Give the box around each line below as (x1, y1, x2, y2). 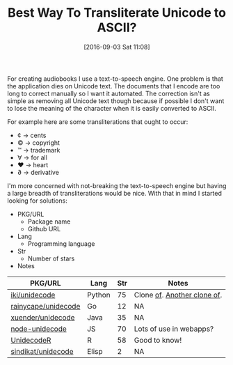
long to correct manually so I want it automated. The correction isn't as (7, 89, 210, 98)
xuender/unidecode (10, 312, 75, 322)
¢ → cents (17, 131, 47, 139)
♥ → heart (17, 160, 49, 169)
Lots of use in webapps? (134, 324, 214, 334)
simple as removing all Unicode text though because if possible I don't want (7, 96, 225, 105)
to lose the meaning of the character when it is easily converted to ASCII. (7, 104, 217, 112)
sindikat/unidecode (10, 346, 74, 356)
